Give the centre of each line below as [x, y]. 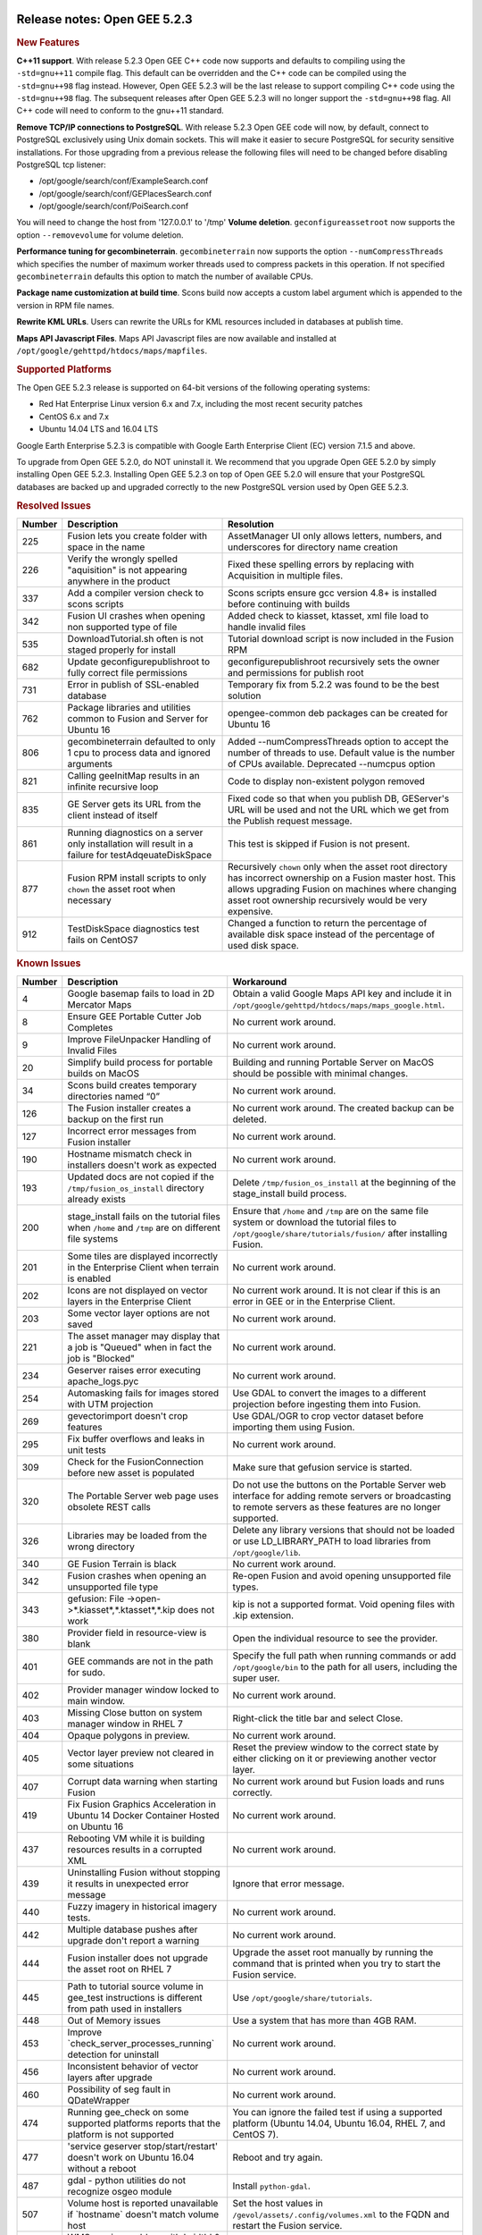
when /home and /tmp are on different [144, 1227]
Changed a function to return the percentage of [328, 923]
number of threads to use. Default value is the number [341, 753]
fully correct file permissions [127, 672]
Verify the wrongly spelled [123, 559]
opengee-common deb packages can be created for [338, 713]
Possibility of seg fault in [119, 2089]
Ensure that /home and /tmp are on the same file [330, 1211]
